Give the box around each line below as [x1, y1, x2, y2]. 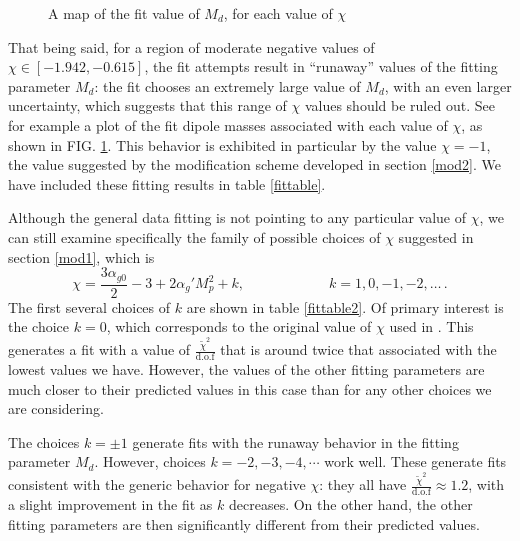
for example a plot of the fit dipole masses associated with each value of [8, 114, 448, 135]
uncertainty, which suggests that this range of [8, 95, 287, 116]
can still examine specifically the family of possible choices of [8, 226, 381, 247]
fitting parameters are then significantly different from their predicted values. [8, 513, 480, 534]
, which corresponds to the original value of [106, 316, 372, 337]
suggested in [398, 226, 474, 247]
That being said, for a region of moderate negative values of [8, 36, 375, 57]
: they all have [319, 474, 407, 495]
